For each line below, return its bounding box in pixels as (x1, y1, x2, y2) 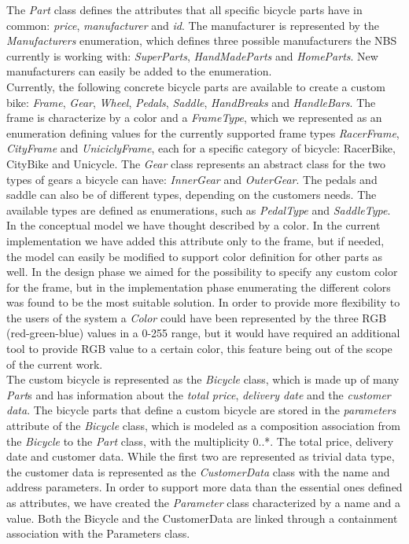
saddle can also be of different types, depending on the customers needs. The (6, 186, 377, 203)
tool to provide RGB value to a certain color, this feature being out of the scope (6, 340, 392, 357)
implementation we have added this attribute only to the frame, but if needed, (6, 232, 385, 248)
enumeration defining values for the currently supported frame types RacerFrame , (6, 124, 400, 141)
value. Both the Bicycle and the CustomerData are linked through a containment (6, 509, 398, 526)
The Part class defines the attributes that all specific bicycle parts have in (6, 2, 363, 17)
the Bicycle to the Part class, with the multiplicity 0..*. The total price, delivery (6, 432, 394, 449)
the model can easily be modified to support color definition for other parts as (6, 248, 383, 264)
